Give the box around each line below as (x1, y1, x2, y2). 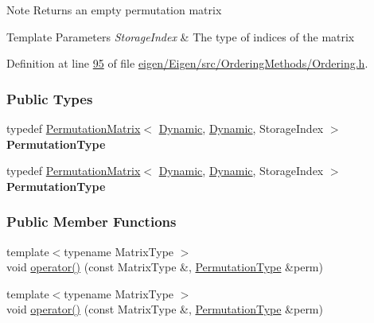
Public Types (6, 88, 93, 108)
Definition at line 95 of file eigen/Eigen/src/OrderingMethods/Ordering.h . (6, 55, 368, 72)
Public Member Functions (6, 212, 177, 232)
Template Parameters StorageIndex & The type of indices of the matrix (6, 28, 355, 45)
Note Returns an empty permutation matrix (6, 2, 222, 18)
